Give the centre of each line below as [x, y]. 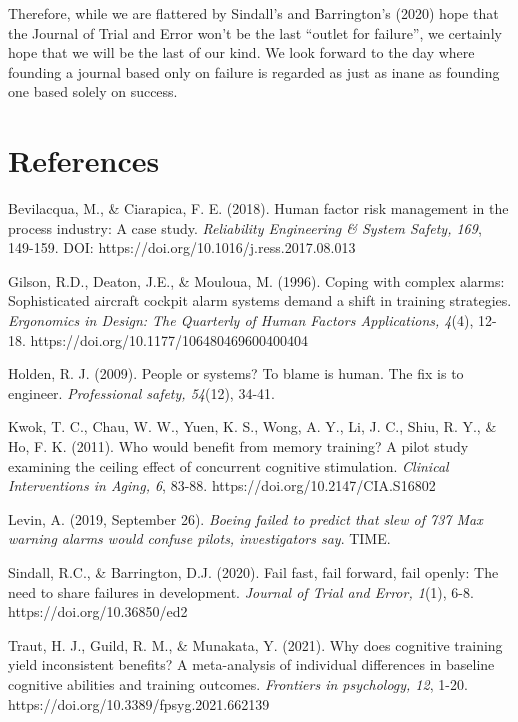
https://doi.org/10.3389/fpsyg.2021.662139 [139, 703]
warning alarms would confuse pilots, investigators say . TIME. [199, 538]
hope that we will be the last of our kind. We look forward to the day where [241, 52]
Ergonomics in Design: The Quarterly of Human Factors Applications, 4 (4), [241, 320]
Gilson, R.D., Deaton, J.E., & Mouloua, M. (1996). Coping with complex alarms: [256, 280]
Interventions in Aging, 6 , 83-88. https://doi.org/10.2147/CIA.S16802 [222, 485]
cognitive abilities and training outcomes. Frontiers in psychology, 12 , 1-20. [238, 683]
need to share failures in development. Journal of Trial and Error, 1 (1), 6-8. [241, 591]
